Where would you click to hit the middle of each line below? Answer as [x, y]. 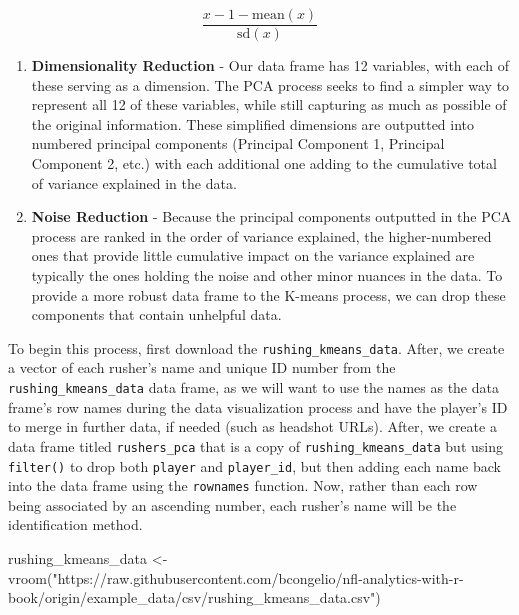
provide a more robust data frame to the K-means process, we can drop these [268, 294]
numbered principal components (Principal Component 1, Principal [238, 143]
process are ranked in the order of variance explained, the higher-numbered [261, 235]
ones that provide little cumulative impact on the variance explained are [253, 255]
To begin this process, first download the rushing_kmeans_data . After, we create [256, 347]
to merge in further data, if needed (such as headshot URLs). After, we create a [252, 426]
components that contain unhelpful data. [156, 314]
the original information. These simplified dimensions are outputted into [253, 123]
